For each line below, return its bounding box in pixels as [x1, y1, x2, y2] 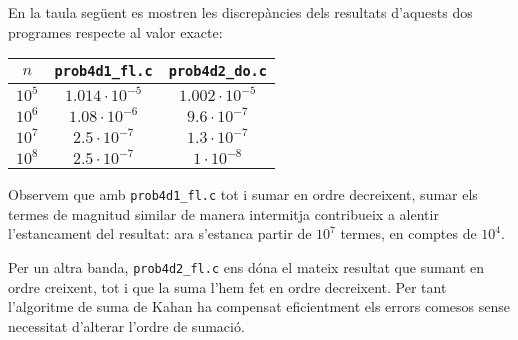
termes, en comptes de [340, 223, 477, 244]
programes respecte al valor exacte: [8, 21, 223, 42]
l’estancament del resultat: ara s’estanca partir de [8, 223, 312, 244]
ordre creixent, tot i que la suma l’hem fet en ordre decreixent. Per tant [8, 276, 447, 297]
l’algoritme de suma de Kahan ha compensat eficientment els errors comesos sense [8, 296, 510, 317]
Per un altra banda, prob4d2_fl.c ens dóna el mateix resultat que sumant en [8, 257, 485, 278]
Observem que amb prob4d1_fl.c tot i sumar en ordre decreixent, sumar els [8, 184, 478, 205]
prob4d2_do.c [168, 63, 267, 80]
